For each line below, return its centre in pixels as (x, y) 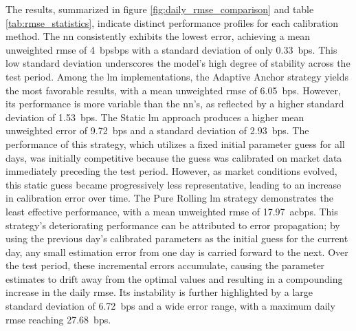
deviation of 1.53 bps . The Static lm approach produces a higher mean (155, 117)
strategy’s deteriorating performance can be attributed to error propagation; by (173, 225)
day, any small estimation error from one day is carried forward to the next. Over (177, 252)
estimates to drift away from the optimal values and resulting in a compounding (174, 278)
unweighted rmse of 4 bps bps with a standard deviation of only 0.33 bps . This (171, 49)
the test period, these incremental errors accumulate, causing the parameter (165, 265)
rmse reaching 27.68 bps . (58, 319)
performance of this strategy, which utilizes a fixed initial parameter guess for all (175, 143)
